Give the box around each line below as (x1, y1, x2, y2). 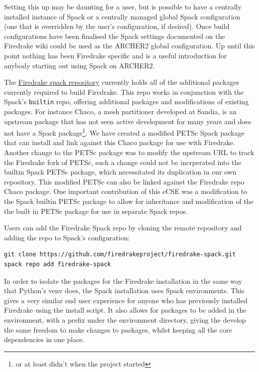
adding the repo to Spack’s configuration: (4, 232, 130, 242)
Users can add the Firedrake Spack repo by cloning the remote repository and (4, 222, 242, 233)
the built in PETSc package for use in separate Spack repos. (4, 205, 188, 216)
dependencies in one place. (4, 334, 85, 345)
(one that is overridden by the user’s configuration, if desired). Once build (4, 21, 230, 31)
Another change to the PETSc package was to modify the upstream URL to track (4, 147, 255, 158)
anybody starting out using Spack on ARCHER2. (4, 60, 155, 70)
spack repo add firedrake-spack (4, 260, 111, 268)
